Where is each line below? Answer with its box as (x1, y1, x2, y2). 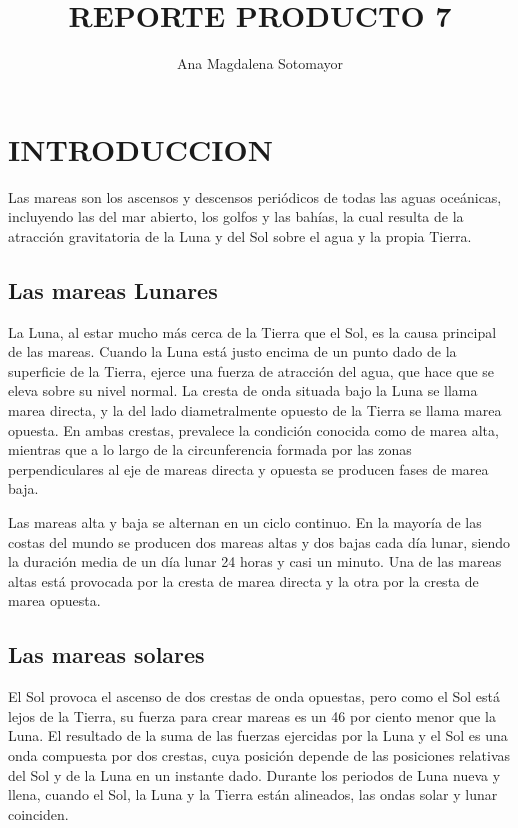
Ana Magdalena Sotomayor (176, 53, 344, 74)
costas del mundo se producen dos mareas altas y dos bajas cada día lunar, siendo (8, 531, 511, 552)
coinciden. (8, 803, 69, 824)
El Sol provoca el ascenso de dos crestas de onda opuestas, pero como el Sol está (8, 686, 501, 707)
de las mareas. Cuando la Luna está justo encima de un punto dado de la (8, 341, 457, 362)
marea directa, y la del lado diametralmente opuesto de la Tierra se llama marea (8, 400, 502, 421)
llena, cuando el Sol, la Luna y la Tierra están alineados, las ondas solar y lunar (8, 784, 498, 805)
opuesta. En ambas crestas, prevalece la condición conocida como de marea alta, (8, 419, 499, 440)
